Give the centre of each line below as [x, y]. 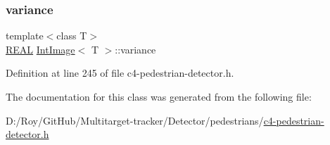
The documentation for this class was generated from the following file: [159, 96]
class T [72, 36]
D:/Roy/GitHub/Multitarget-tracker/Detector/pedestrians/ [135, 120]
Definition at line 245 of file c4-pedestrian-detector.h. [120, 73]
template [25, 36]
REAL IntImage [40, 49]
